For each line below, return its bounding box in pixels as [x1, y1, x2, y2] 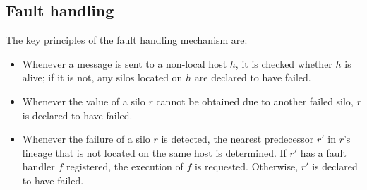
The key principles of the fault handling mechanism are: [6, 32, 248, 47]
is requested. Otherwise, [194, 159, 299, 174]
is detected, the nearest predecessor [161, 131, 314, 146]
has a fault [300, 145, 347, 160]
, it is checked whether [235, 56, 332, 71]
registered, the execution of [66, 159, 183, 174]
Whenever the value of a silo [22, 93, 145, 108]
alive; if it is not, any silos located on [22, 70, 183, 85]
